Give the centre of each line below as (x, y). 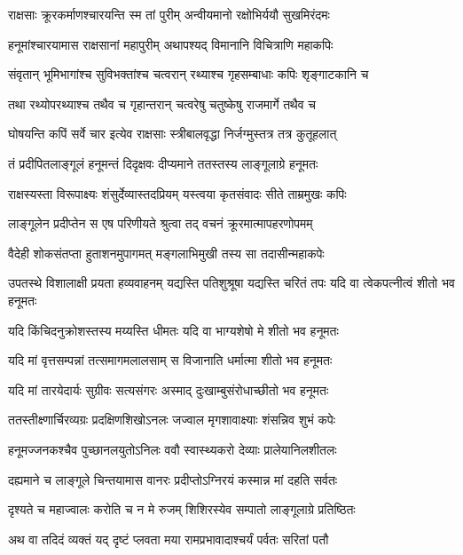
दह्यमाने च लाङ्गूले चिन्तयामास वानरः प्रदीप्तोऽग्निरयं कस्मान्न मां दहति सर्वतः (173, 479)
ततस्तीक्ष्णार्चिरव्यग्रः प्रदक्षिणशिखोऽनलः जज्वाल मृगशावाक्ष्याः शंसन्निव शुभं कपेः (172, 420)
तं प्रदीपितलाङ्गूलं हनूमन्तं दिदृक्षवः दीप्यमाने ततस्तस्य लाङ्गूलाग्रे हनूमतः (163, 163)
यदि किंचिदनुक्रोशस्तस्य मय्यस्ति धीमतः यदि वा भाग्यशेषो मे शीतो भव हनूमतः (173, 330)
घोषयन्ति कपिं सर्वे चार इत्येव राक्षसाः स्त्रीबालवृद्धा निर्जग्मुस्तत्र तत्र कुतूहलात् (173, 134)
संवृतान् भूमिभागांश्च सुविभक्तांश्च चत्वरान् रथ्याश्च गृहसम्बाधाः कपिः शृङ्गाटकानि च (188, 74)
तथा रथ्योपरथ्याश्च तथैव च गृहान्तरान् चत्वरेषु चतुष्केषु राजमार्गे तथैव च (162, 103)
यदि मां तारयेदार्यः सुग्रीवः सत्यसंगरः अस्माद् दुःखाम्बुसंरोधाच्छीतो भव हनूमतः (169, 389)
